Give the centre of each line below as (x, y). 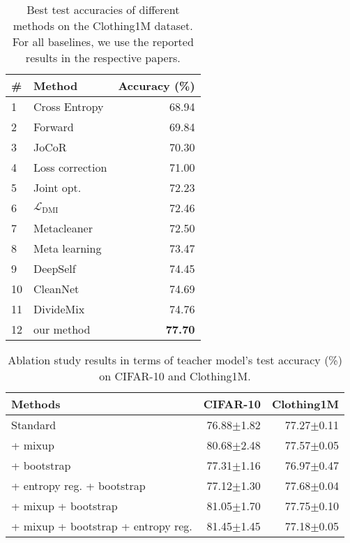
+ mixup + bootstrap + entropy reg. (102, 526)
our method (62, 329)
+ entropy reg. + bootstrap (78, 485)
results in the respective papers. (103, 58)
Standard (34, 425)
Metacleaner (63, 228)
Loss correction (70, 167)
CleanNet (56, 289)
